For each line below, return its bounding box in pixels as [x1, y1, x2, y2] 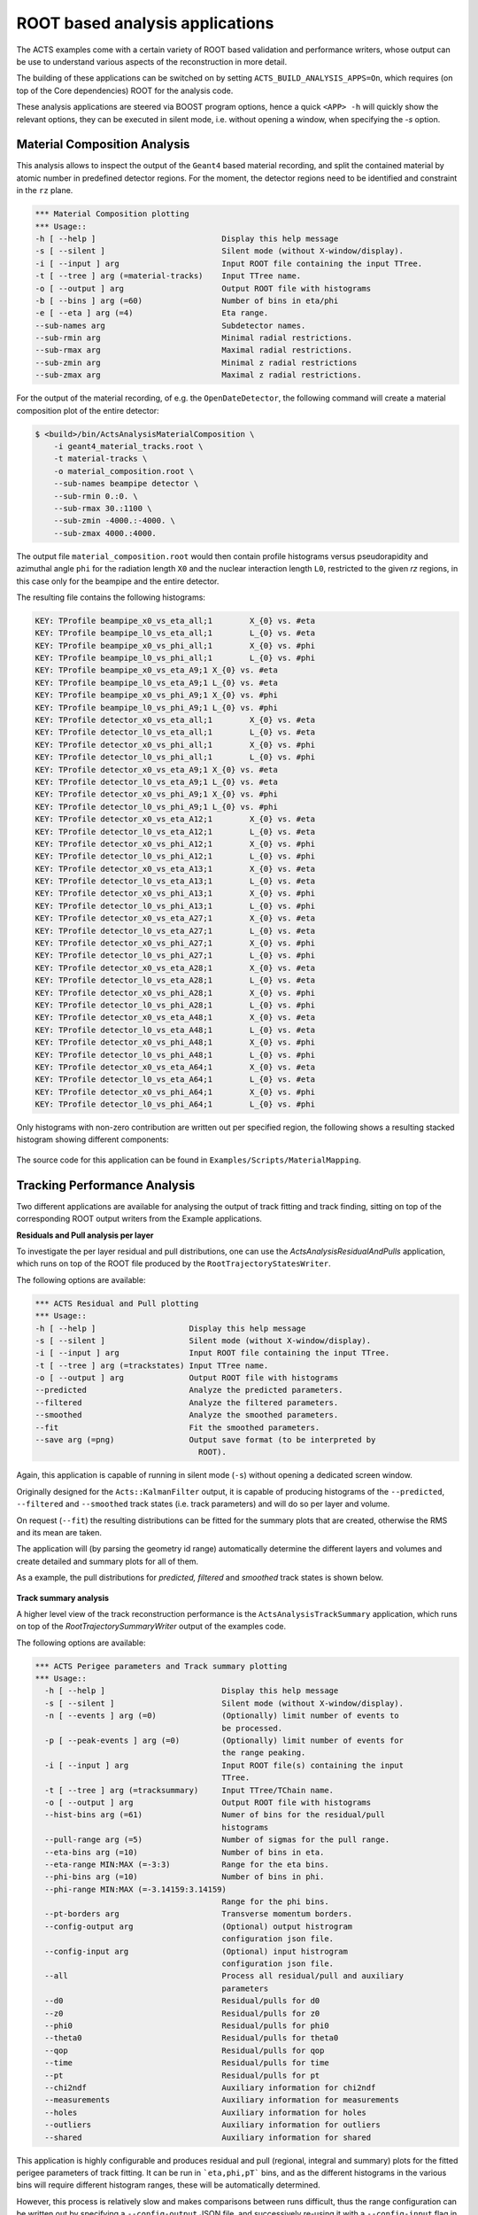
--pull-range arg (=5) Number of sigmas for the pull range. [44, 1835, 390, 1845]
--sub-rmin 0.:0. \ [53, 491, 139, 501]
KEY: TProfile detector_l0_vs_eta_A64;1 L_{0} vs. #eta [35, 1075, 316, 1084]
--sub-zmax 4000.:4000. [53, 528, 157, 538]
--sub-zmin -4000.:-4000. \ [53, 516, 176, 526]
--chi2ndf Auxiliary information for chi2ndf [44, 2082, 376, 2093]
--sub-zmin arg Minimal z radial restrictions [35, 357, 358, 368]
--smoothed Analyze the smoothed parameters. [35, 1410, 339, 1420]
